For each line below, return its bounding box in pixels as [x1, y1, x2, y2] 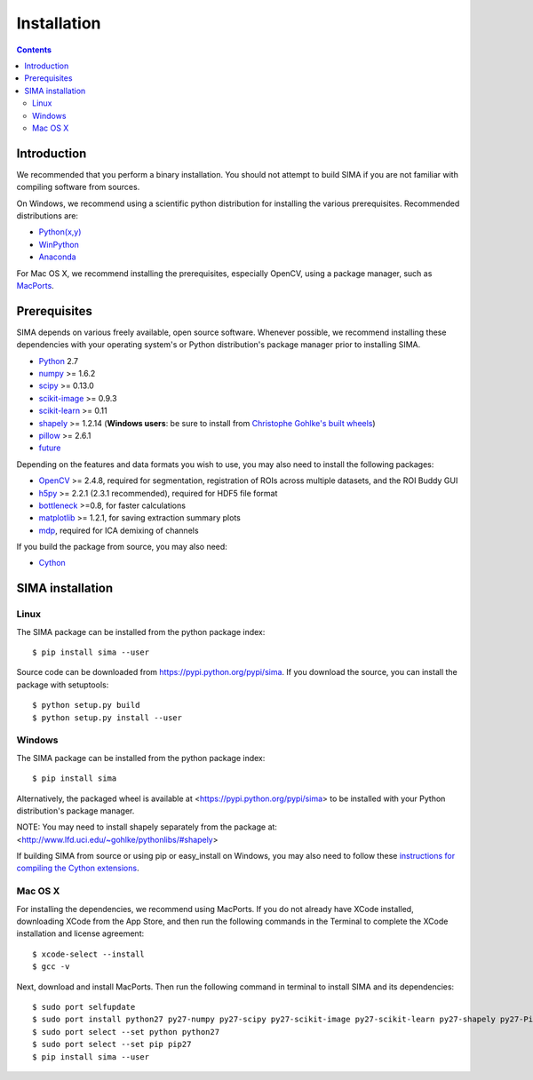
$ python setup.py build [32, 700, 140, 711]
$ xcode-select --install [32, 949, 146, 959]
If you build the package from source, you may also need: [16, 542, 228, 552]
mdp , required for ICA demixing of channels [38, 525, 199, 536]
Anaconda [38, 251, 76, 262]
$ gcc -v [32, 962, 70, 972]
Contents [16, 44, 52, 55]
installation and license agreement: [16, 928, 145, 939]
